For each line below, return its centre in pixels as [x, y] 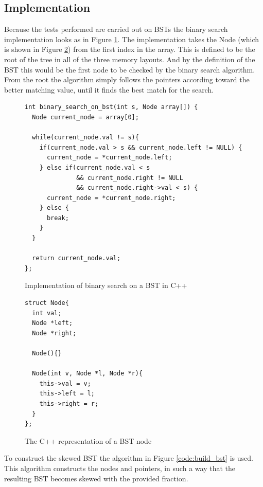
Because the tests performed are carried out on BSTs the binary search [116, 29]
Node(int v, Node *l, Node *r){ [87, 374]
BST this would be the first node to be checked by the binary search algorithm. [130, 69]
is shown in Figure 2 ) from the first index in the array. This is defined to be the [130, 49]
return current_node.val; [76, 258]
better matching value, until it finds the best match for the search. [109, 89]
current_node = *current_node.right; [111, 198]
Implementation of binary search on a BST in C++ [106, 285]
